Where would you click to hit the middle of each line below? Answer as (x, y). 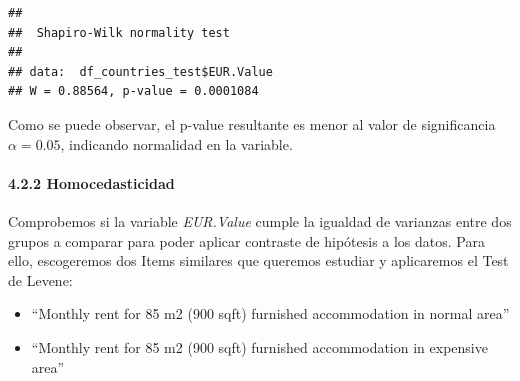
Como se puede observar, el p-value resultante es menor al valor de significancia (252, 123)
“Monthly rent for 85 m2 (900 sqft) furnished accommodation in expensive (259, 346)
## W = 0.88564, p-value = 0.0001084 (133, 91)
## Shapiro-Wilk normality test (119, 32)
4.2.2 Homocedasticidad (91, 182)
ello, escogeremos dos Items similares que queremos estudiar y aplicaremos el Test (258, 260)
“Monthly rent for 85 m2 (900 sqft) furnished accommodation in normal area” (270, 313)
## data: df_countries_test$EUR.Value (140, 71)
